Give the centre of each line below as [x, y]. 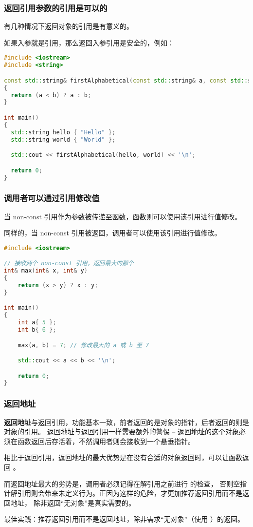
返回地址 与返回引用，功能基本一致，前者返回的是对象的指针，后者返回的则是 [126, 422]
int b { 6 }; [37, 330]
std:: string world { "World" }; [63, 139]
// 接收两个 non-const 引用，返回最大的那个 [69, 263]
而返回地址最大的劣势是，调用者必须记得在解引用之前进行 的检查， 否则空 [122, 483]
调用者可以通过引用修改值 [52, 198]
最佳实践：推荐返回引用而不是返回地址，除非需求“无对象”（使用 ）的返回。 [124, 519]
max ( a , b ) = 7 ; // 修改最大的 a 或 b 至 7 [83, 345]
